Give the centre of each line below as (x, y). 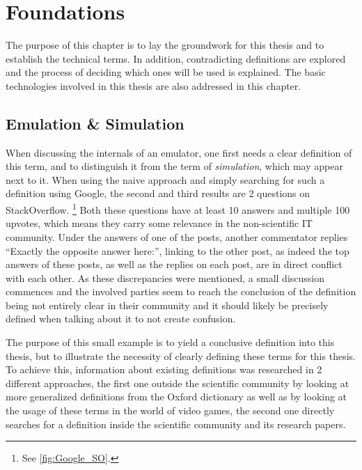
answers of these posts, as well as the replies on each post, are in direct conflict (174, 264)
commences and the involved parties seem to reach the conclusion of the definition (181, 291)
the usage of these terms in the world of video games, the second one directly (170, 410)
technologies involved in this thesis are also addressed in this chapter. (154, 85)
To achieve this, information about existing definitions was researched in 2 (164, 369)
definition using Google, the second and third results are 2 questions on (158, 193)
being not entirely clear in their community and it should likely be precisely (167, 305)
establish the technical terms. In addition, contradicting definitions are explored (176, 58)
